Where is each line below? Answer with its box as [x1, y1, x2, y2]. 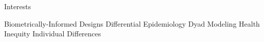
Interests [4, 1, 31, 11]
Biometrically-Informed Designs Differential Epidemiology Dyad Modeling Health [4, 18, 260, 29]
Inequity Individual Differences [4, 28, 101, 39]
